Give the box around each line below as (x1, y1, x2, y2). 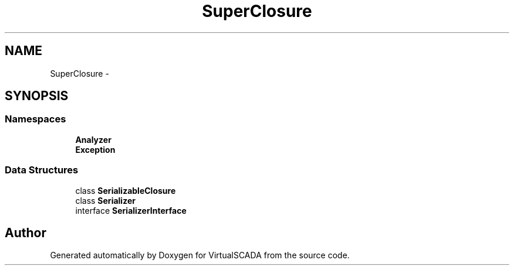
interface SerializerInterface (75, 205, 187, 216)
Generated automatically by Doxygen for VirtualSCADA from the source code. (50, 250, 350, 261)
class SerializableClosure (75, 185, 176, 196)
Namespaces (5, 113, 66, 125)
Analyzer (75, 134, 111, 145)
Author (5, 225, 46, 240)
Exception (75, 144, 116, 155)
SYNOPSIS (5, 88, 69, 104)
